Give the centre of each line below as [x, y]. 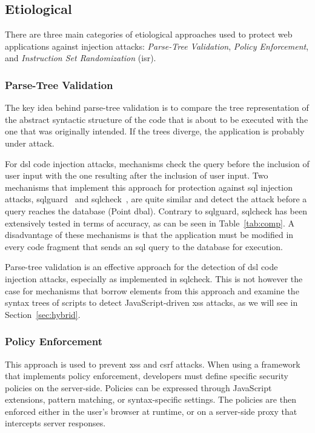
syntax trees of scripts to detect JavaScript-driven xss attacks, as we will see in [151, 302]
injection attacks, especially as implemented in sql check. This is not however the [154, 278]
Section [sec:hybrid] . [43, 314]
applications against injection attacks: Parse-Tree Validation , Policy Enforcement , [157, 46]
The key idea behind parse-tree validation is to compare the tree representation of [157, 107]
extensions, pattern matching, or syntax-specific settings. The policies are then [151, 399]
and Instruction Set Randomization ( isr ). [81, 58]
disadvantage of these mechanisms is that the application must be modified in [149, 235]
